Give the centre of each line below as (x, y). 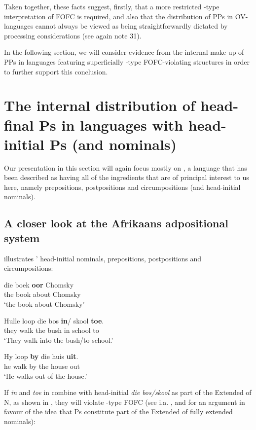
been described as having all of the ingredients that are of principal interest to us (127, 177)
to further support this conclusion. (56, 71)
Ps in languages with (111, 125)
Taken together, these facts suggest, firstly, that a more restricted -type (112, 6)
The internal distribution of (100, 105)
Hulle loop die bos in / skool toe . (54, 320)
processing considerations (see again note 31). (73, 35)
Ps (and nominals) (113, 144)
